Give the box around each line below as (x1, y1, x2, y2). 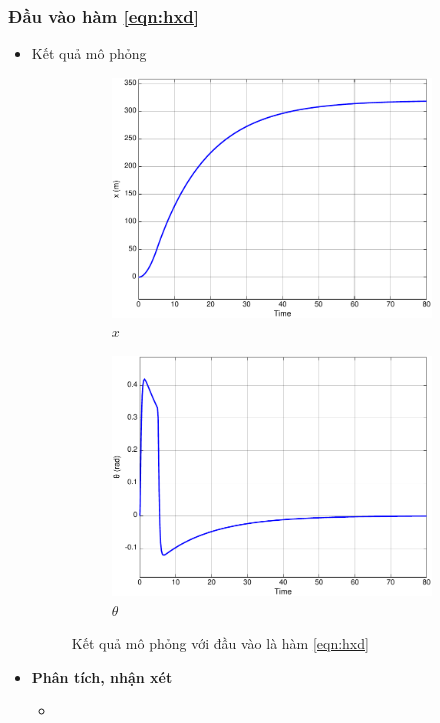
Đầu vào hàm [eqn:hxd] (8, 3, 200, 28)
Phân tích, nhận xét (31, 666, 173, 687)
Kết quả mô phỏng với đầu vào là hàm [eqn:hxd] (71, 633, 369, 654)
